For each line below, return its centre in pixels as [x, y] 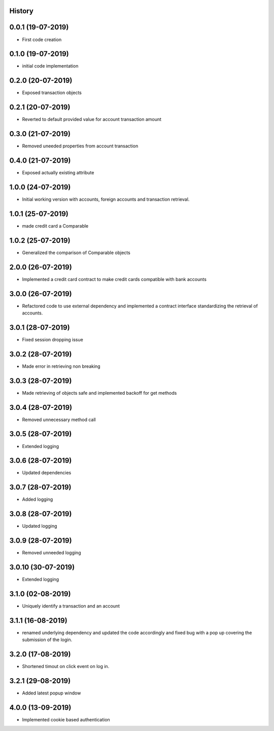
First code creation [42, 39]
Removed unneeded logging [52, 553]
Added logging [38, 499]
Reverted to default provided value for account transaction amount [92, 119]
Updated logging [40, 526]
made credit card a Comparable [55, 226]
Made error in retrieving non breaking [61, 366]
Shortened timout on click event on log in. [66, 666]
